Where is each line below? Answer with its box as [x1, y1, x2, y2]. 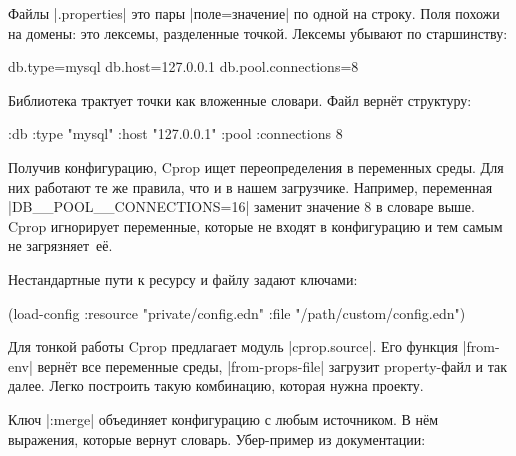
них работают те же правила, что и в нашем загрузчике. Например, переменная [8, 176, 493, 197]
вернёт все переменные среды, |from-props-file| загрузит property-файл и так [37, 355, 508, 376]
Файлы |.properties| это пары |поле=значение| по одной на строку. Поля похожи [8, 3, 500, 23]
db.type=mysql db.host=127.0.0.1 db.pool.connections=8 [8, 56, 359, 77]
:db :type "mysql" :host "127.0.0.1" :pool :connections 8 [8, 123, 343, 144]
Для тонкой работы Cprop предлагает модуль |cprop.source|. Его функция [8, 336, 459, 357]
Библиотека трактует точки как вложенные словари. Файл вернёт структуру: [8, 89, 472, 110]
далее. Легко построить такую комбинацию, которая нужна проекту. [8, 375, 424, 396]
